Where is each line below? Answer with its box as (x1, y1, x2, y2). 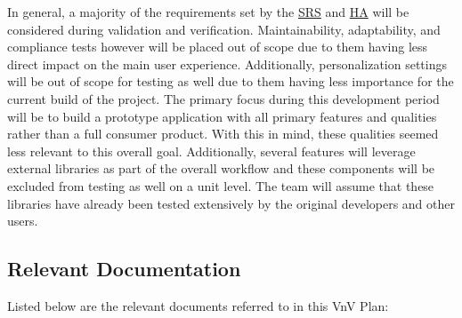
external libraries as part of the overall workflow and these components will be (7, 159, 435, 178)
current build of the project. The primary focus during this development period (7, 89, 440, 107)
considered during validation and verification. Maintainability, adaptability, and (7, 20, 441, 38)
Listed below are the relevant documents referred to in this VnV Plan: (7, 296, 389, 314)
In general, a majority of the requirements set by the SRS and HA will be (7, 3, 409, 20)
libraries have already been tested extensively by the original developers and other (7, 194, 455, 212)
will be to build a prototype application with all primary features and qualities (7, 107, 437, 125)
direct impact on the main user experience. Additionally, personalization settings (7, 54, 447, 73)
